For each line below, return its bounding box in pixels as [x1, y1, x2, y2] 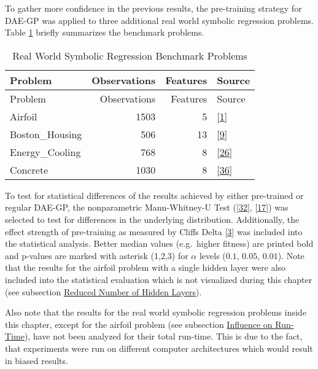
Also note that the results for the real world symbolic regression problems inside [5, 306, 306, 319]
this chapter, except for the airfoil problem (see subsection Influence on [5, 317, 273, 330]
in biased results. [5, 354, 68, 367]
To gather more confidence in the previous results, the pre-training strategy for [5, 2, 302, 14]
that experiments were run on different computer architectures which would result [5, 341, 313, 354]
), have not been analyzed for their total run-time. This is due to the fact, [24, 330, 303, 343]
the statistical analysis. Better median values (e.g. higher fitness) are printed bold [5, 237, 314, 250]
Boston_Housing [10, 126, 82, 141]
